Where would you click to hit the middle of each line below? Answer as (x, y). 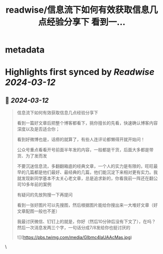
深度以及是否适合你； (38, 129)
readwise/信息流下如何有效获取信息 (78, 10)
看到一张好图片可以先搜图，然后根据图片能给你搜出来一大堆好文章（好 (87, 205)
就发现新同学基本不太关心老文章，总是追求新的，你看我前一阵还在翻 (85, 179)
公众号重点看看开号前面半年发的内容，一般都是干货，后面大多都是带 (85, 150)
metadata (25, 50)
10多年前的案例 (36, 184)
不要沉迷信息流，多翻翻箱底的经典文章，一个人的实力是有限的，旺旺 (85, 166)
